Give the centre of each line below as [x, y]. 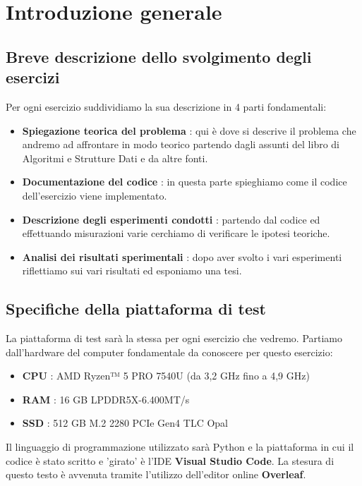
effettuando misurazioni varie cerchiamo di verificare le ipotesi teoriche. [176, 233]
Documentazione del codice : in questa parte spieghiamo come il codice [185, 182]
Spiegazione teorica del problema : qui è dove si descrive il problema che [189, 130]
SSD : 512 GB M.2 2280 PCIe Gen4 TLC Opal [125, 423]
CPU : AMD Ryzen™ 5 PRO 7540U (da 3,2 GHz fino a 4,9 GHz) [166, 376]
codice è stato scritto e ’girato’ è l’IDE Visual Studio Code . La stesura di [170, 460]
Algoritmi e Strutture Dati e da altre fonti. [115, 158]
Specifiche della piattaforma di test [136, 309]
